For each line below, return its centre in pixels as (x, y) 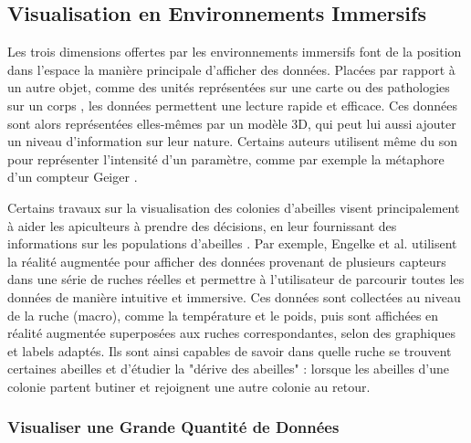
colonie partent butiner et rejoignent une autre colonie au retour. (189, 386)
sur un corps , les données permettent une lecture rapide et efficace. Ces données (232, 105)
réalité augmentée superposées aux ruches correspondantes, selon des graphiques (231, 333)
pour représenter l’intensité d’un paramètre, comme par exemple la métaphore (226, 158)
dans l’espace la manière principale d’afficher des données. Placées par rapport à (231, 69)
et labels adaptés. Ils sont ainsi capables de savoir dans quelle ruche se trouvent (230, 350)
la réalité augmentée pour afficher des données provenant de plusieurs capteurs (227, 261)
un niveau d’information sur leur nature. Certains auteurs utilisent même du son (232, 141)
